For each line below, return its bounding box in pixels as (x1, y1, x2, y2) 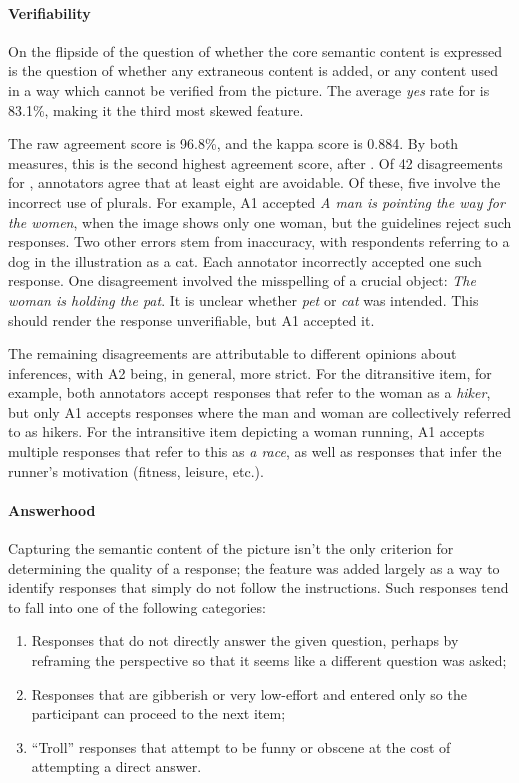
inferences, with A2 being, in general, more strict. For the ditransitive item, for (8, 362, 492, 383)
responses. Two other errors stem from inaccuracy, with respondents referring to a (8, 231, 510, 252)
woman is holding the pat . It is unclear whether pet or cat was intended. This (8, 289, 479, 310)
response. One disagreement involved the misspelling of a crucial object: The (8, 270, 476, 291)
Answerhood (8, 499, 96, 520)
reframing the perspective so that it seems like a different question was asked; (31, 650, 507, 671)
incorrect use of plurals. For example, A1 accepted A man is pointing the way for (8, 191, 505, 212)
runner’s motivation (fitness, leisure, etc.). (8, 460, 264, 481)
